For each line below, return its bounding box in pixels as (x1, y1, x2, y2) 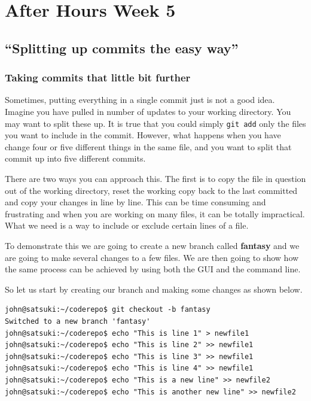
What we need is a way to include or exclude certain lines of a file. (5, 219, 249, 232)
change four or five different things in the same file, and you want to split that (5, 140, 292, 153)
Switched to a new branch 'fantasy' (5, 317, 151, 326)
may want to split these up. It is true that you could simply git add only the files (5, 117, 306, 129)
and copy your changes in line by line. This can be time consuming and (5, 196, 266, 208)
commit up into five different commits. (5, 152, 146, 165)
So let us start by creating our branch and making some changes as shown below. (5, 282, 303, 295)
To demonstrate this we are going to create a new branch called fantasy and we (5, 239, 300, 251)
